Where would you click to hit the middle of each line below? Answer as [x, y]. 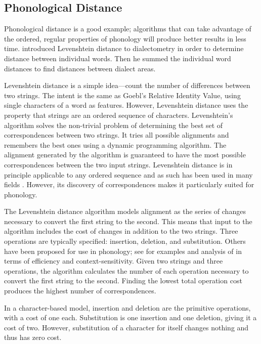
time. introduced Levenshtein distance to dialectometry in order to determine [124, 48]
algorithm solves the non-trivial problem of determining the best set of [114, 125]
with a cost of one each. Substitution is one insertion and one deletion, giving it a [130, 317]
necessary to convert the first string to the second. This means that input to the [128, 221]
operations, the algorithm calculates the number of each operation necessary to [126, 270]
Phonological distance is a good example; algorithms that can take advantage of [128, 29]
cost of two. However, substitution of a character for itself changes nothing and [126, 327]
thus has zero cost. [33, 337]
